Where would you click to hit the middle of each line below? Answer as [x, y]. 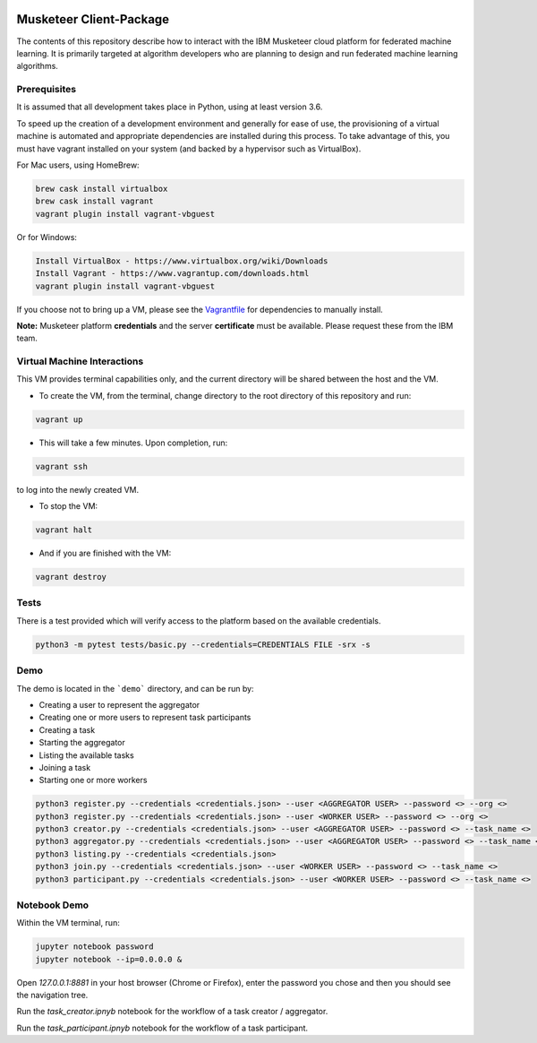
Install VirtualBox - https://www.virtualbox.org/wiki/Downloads [182, 261]
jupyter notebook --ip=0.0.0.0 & [109, 959]
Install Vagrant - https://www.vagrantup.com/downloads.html [172, 274]
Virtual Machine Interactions [80, 361]
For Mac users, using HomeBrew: [78, 165]
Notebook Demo [53, 905]
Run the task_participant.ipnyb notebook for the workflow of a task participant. [162, 1028]
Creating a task [67, 729]
